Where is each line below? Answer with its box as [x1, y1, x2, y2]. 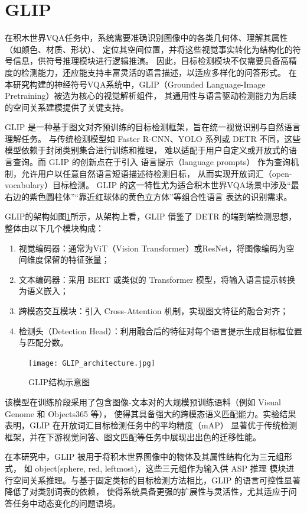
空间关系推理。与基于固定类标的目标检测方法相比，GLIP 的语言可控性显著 [12, 473, 301, 486]
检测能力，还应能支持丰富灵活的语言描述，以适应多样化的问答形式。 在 [21, 66, 297, 78]
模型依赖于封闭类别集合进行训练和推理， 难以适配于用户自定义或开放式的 [5, 144, 289, 156]
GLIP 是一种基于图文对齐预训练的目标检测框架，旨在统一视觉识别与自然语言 [5, 121, 301, 133]
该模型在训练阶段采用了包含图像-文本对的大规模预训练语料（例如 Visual [5, 396, 281, 408]
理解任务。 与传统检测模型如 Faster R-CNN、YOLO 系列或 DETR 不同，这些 [5, 132, 301, 144]
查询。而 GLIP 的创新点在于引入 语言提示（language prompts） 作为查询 [12, 156, 290, 168]
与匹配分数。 [18, 336, 68, 349]
